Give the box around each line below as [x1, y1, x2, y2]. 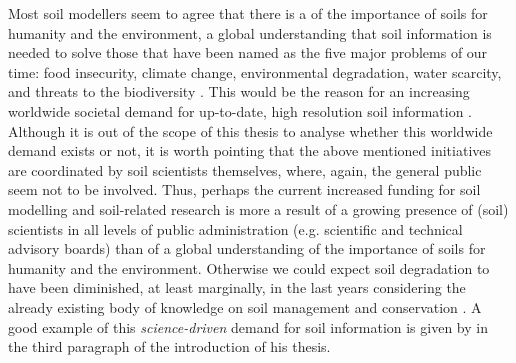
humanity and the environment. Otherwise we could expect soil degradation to [8, 257, 490, 278]
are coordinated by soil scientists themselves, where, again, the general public [8, 159, 482, 180]
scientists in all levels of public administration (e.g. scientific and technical [8, 218, 463, 239]
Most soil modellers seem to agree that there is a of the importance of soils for [8, 3, 488, 23]
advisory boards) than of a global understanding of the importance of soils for [8, 238, 486, 259]
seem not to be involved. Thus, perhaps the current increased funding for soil [8, 179, 481, 200]
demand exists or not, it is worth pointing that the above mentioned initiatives [8, 140, 492, 161]
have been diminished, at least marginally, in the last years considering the [8, 277, 466, 298]
